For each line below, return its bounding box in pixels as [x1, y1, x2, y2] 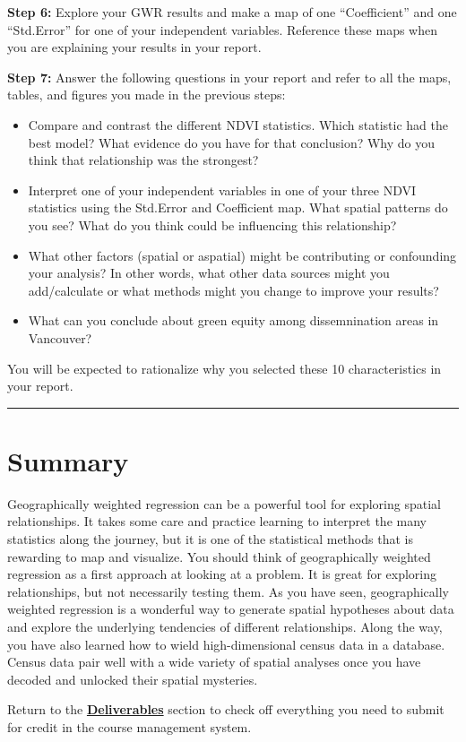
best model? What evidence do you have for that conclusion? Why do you [28, 133, 436, 151]
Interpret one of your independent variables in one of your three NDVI [28, 180, 416, 199]
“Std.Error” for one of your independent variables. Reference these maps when [7, 20, 438, 39]
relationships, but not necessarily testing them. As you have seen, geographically [7, 582, 449, 600]
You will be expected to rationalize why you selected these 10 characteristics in [7, 358, 442, 377]
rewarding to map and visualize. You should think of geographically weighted [7, 547, 431, 565]
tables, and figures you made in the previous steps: [7, 85, 286, 104]
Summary [7, 442, 129, 479]
